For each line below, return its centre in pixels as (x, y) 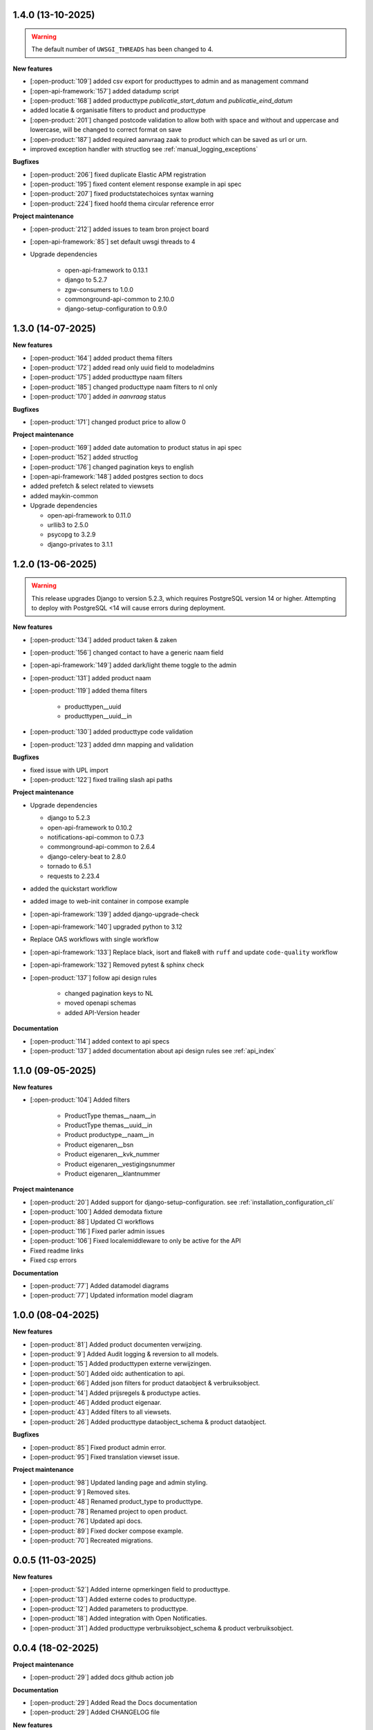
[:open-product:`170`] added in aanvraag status (98, 397)
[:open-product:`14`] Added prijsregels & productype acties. (115, 1393)
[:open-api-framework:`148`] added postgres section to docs (117, 476)
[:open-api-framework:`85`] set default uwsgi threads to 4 (113, 242)
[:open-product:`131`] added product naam (90, 677)
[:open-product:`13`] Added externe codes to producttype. (113, 1599)
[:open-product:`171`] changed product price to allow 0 (108, 422)
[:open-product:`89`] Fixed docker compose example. (107, 1531)
